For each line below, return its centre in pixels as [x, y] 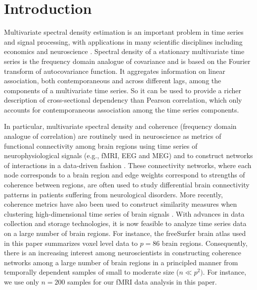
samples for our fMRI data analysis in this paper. [142, 281]
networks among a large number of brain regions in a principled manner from [121, 262]
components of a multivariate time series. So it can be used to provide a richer [123, 90]
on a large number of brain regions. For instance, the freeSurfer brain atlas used [125, 233]
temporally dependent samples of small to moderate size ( [92, 272]
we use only [21, 281]
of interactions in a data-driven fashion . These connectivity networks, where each [128, 165]
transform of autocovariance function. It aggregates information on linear [115, 71]
